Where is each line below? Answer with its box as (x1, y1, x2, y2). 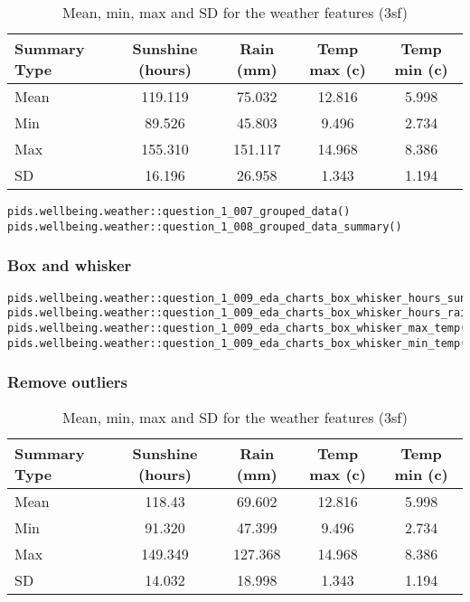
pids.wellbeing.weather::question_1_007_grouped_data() (7, 205, 351, 218)
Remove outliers (7, 371, 128, 393)
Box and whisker (7, 254, 132, 277)
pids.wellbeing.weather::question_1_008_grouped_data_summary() (7, 220, 402, 233)
